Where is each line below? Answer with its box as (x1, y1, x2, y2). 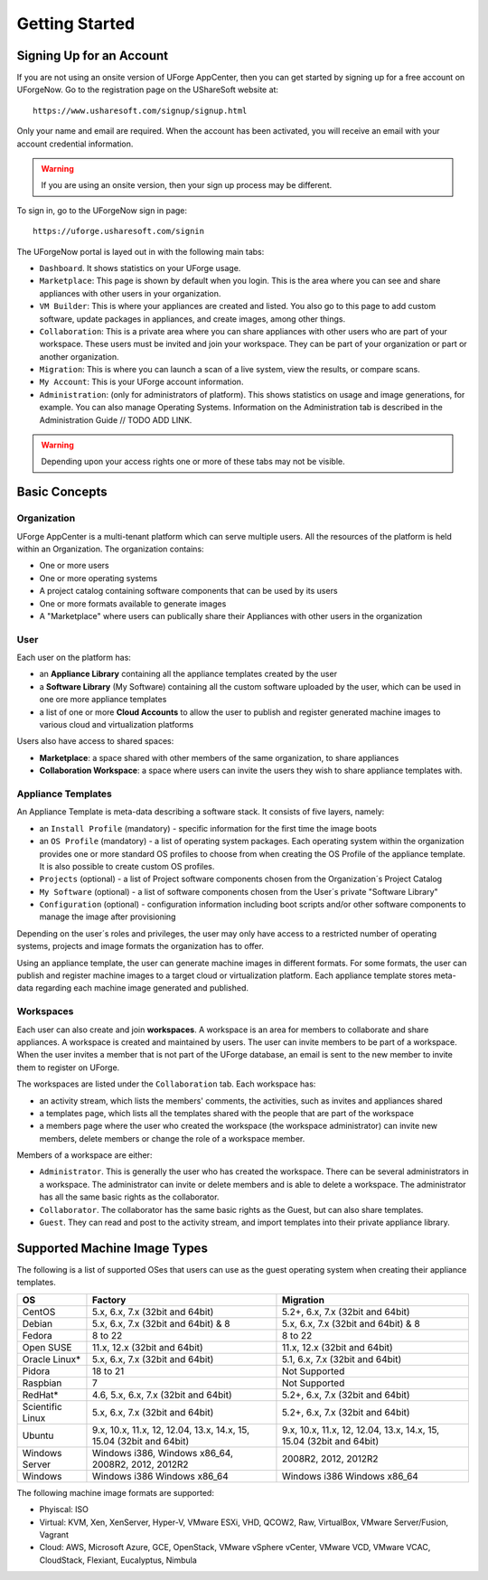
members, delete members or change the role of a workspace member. (39, 1133, 305, 1143)
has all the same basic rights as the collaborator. (39, 1191, 220, 1202)
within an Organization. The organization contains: (16, 543, 204, 554)
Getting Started (16, 14, 136, 33)
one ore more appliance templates (39, 694, 167, 705)
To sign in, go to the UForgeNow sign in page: (16, 204, 188, 216)
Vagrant (39, 1528, 70, 1540)
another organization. (39, 351, 119, 362)
